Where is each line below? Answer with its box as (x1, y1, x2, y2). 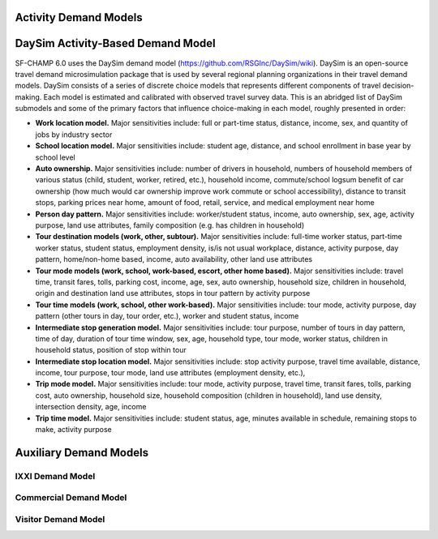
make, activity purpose (35, 425, 113, 434)
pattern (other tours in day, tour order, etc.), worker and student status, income (35, 311, 299, 321)
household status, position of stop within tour (35, 345, 187, 355)
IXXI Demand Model (15, 470, 96, 481)
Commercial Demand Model (15, 492, 127, 503)
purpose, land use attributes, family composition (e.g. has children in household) (35, 220, 305, 230)
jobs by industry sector (35, 130, 113, 139)
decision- (382, 81, 414, 91)
